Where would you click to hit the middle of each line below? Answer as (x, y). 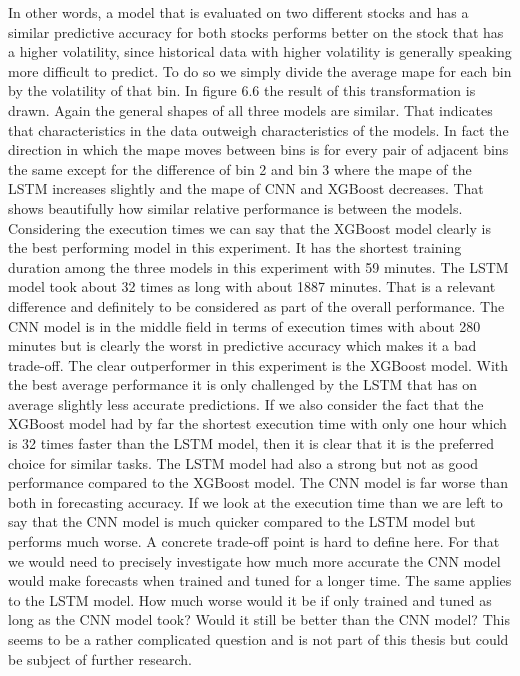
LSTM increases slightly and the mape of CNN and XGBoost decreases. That (246, 188)
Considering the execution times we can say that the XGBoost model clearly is (249, 227)
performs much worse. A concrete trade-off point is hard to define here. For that (254, 541)
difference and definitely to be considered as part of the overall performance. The (256, 305)
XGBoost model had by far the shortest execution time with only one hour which (257, 423)
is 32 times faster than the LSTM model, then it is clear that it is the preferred (251, 443)
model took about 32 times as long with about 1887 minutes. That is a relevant (252, 286)
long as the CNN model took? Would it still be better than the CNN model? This (259, 619)
